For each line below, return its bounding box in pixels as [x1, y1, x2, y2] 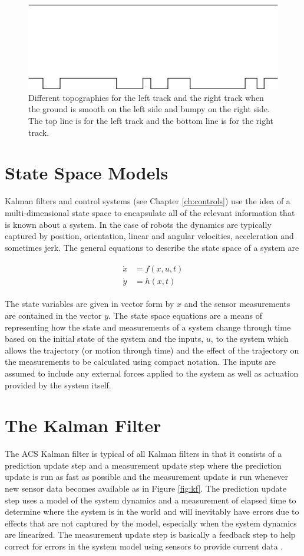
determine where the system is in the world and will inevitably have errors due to [5, 505, 299, 518]
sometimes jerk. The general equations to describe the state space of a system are [5, 241, 299, 253]
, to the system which [210, 332, 289, 345]
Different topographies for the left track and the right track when [28, 91, 264, 103]
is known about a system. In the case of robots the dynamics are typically [5, 218, 272, 230]
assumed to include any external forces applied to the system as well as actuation [5, 367, 299, 379]
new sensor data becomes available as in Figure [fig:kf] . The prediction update [5, 482, 287, 495]
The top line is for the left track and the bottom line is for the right [28, 115, 274, 127]
